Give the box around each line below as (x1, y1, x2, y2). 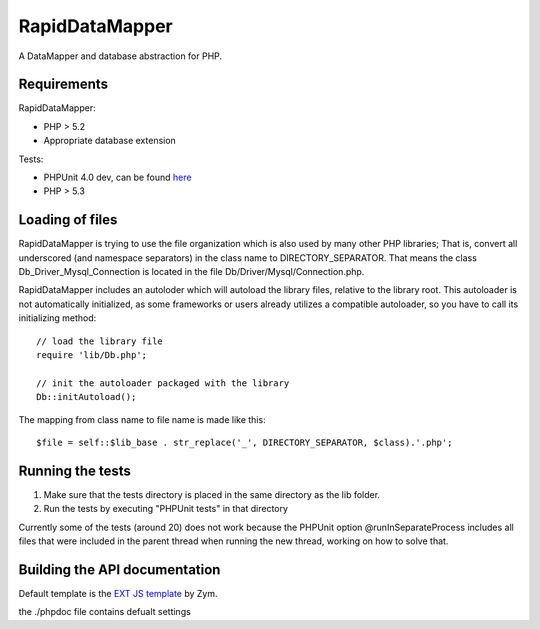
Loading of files (18, 211, 118, 229)
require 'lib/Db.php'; (36, 350, 148, 361)
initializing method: (18, 312, 97, 324)
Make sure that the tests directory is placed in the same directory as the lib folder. (43, 488, 380, 500)
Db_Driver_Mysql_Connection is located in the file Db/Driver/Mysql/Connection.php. (18, 266, 365, 278)
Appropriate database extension (43, 135, 177, 147)
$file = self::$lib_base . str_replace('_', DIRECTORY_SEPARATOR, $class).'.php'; (36, 437, 453, 448)
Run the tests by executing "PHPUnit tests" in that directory (43, 503, 289, 515)
